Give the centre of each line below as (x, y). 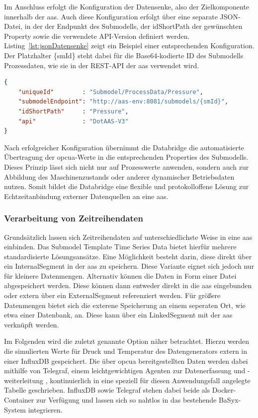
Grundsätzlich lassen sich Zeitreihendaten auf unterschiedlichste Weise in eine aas (128, 237)
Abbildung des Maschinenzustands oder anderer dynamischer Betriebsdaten (119, 176)
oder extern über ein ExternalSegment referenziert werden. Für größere (112, 295)
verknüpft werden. (32, 324)
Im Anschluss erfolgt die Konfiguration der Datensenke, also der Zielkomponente (127, 6)
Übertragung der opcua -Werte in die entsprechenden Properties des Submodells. (126, 157)
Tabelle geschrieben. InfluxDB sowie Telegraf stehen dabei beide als (107, 390)
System (15, 409)
